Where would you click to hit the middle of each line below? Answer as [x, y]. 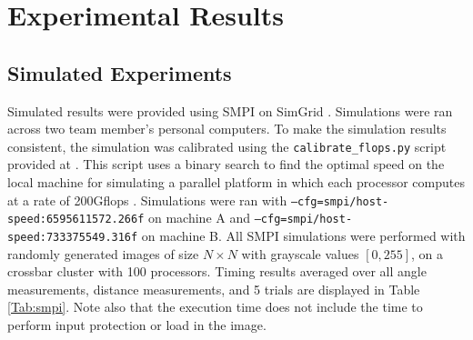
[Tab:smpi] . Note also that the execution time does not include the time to [215, 307]
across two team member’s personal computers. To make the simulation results [227, 129]
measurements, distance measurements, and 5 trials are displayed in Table [214, 289]
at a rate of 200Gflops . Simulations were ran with [147, 200]
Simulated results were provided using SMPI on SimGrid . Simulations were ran [230, 110]
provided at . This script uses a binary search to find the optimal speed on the [226, 164]
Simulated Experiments [120, 72]
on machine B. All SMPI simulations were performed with [303, 235]
